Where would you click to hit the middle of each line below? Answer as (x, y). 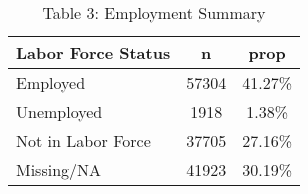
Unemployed (59, 111)
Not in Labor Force (83, 140)
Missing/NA (59, 169)
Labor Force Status (93, 52)
